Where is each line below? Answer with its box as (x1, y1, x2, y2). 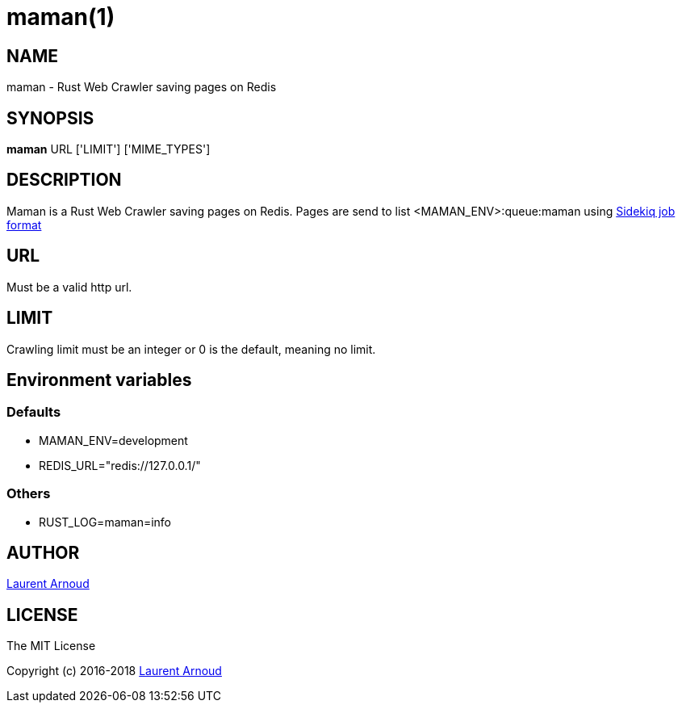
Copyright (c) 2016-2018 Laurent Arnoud (6, 664, 222, 678)
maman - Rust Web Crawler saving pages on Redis (6, 80, 277, 94)
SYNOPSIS (6, 107, 94, 128)
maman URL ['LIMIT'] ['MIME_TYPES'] (6, 142, 211, 157)
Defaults (6, 404, 61, 421)
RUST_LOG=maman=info (39, 514, 171, 529)
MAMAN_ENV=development (39, 433, 188, 447)
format (6, 217, 42, 232)
